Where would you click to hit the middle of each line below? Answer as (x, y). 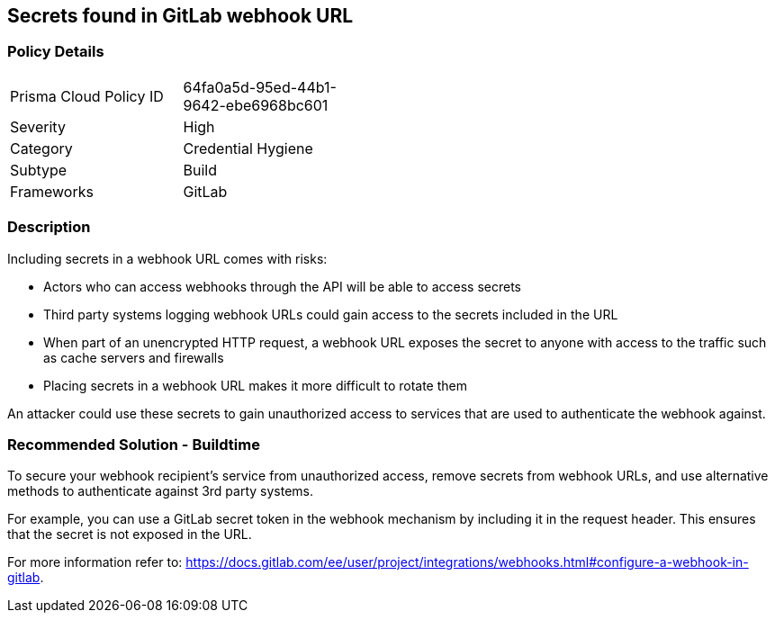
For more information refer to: (95, 562)
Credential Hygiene (248, 148)
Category (41, 148)
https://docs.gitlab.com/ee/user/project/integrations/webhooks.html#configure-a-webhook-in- (467, 562)
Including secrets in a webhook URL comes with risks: (167, 258)
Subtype (39, 170)
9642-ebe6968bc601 (256, 105)
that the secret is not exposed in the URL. (130, 535)
